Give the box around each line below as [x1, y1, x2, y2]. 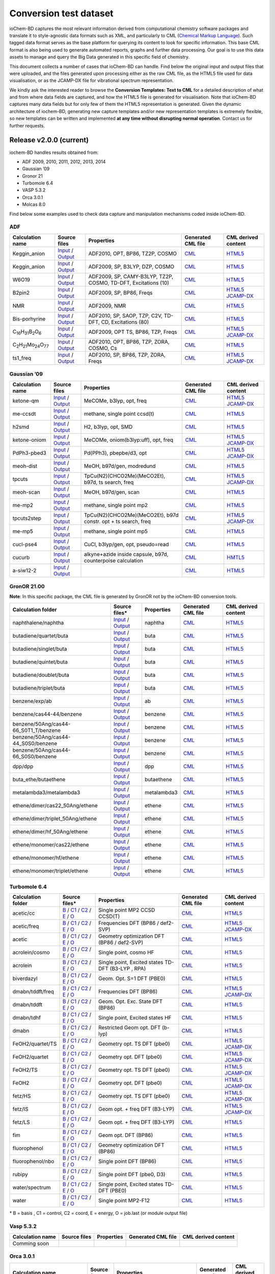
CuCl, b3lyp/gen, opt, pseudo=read [84, 541, 169, 548]
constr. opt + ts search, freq [84, 518, 151, 525]
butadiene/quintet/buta [12, 658, 68, 665]
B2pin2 [12, 289, 30, 296]
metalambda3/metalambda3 [12, 789, 80, 796]
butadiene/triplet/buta [12, 684, 65, 692]
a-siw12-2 [12, 567, 37, 574]
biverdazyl [12, 975, 38, 982]
